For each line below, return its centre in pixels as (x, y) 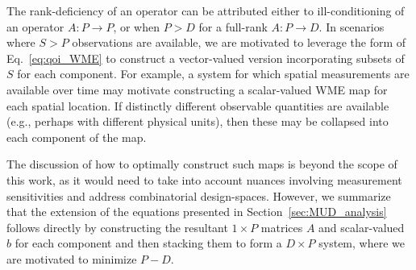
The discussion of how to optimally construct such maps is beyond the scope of (202, 164)
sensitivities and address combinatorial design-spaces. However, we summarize (199, 195)
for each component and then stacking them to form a (148, 243)
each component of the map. (77, 137)
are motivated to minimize (72, 258)
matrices (282, 227)
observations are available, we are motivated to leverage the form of (239, 42)
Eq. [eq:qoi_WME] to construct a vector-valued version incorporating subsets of (206, 58)
